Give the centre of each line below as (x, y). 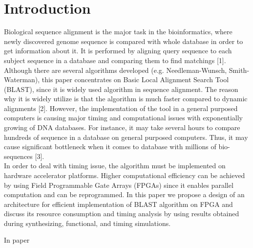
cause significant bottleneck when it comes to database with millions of (110, 147)
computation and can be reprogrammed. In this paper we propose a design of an (124, 194)
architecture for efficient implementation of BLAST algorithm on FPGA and (118, 204)
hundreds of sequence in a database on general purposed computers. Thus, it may (126, 137)
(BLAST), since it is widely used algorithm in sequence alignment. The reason (121, 89)
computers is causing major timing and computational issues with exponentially (124, 118)
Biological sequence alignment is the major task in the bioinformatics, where (118, 32)
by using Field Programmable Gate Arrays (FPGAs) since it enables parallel (119, 185)
